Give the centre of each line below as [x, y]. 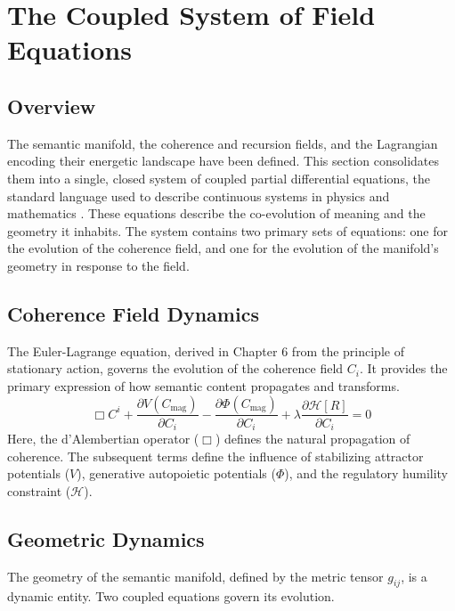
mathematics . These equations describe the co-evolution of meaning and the [216, 213]
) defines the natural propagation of [313, 438]
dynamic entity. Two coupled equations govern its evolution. [171, 596]
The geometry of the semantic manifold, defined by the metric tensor [195, 576]
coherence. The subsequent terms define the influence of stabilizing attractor [215, 456]
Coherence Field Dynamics [133, 313]
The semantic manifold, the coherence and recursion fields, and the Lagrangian [223, 143]
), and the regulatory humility [366, 473]
